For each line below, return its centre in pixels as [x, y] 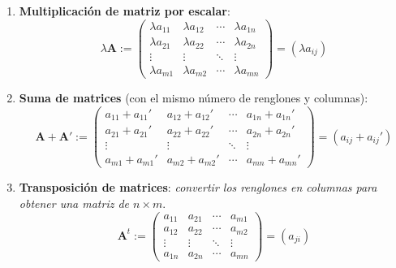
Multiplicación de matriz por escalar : [125, 11]
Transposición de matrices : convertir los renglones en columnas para [198, 187]
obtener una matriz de [74, 203]
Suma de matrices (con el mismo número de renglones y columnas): [194, 98]
